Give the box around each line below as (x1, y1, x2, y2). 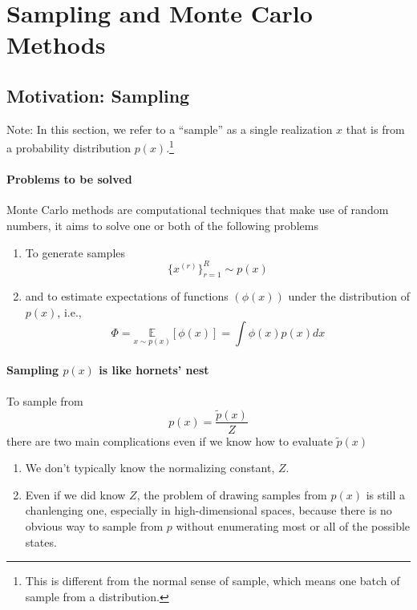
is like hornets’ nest (99, 362, 209, 378)
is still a (366, 486, 406, 503)
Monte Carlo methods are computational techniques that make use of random (6, 201, 389, 218)
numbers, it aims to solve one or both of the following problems (6, 217, 318, 233)
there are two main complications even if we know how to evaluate (6, 432, 333, 449)
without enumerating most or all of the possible (176, 517, 411, 534)
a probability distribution (6, 139, 131, 156)
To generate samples (25, 244, 126, 261)
